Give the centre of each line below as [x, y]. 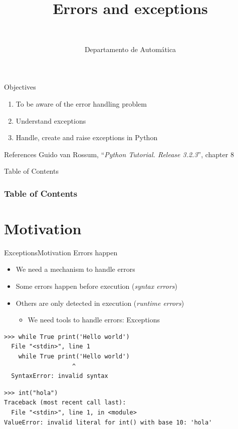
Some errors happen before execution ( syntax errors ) [96, 286]
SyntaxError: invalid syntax [60, 376]
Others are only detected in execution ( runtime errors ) [100, 303]
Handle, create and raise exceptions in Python [87, 137]
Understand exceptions [51, 120]
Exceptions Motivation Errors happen [61, 252]
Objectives [20, 87]
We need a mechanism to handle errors [75, 269]
